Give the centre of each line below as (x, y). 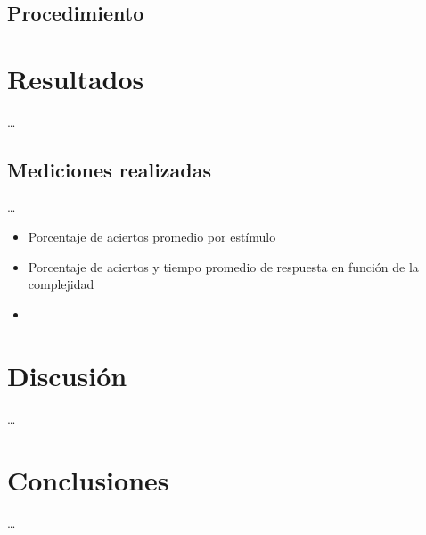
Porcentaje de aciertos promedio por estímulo (152, 237)
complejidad (61, 284)
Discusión (67, 375)
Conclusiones (88, 479)
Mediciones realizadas (110, 169)
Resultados (76, 78)
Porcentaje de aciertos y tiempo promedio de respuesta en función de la (223, 266)
